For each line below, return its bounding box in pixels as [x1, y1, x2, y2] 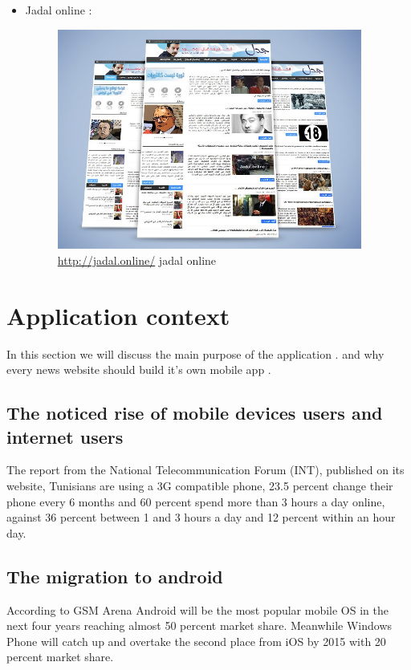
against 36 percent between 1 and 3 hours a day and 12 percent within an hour [6, 509, 396, 526]
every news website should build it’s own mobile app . [6, 361, 271, 378]
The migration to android [6, 563, 223, 588]
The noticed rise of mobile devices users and [6, 400, 383, 425]
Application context [6, 298, 230, 331]
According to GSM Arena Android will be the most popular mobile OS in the [6, 601, 389, 618]
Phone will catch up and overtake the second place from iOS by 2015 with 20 [6, 632, 386, 649]
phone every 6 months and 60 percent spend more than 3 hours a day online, [6, 493, 385, 510]
